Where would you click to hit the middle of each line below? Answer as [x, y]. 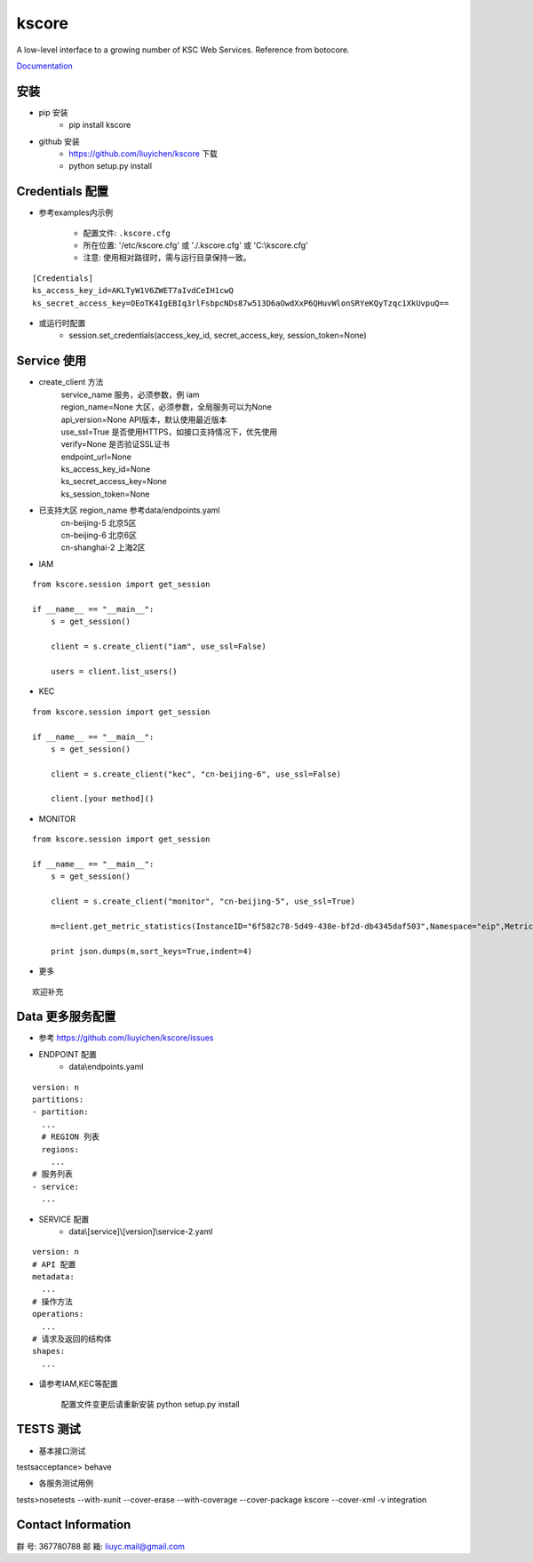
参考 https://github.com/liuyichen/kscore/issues [126, 1038]
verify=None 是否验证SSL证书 [115, 444]
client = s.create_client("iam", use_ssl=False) [158, 647]
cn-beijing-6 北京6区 [99, 535]
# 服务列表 [52, 1174]
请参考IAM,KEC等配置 [79, 1384]
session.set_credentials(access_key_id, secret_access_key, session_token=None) [218, 335]
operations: [58, 1314]
